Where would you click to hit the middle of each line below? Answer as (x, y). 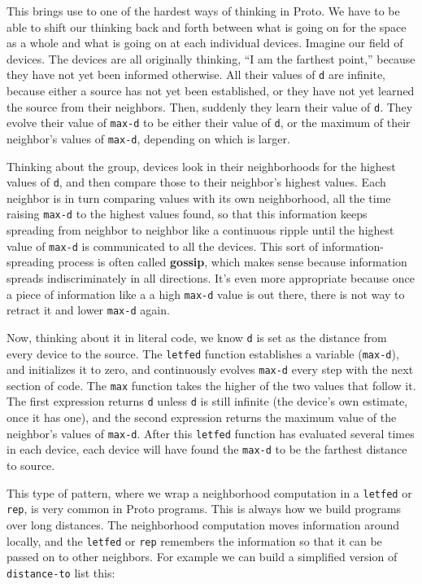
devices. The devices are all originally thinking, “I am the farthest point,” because (211, 58)
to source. (31, 465)
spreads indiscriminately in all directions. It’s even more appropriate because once (211, 277)
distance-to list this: (61, 572)
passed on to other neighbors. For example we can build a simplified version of (202, 557)
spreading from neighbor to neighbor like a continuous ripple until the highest (200, 230)
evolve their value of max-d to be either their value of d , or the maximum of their (209, 123)
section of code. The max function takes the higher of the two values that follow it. (211, 385)
